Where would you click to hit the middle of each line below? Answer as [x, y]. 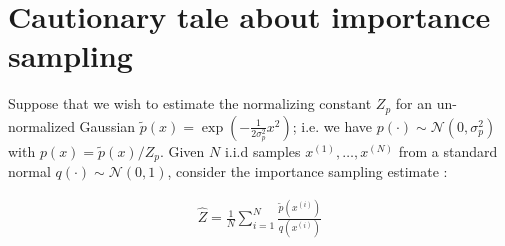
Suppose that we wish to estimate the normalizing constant [190, 103]
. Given [182, 150]
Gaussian [107, 125]
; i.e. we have [332, 125]
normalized [41, 125]
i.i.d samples [262, 150]
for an [413, 103]
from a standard [448, 150]
